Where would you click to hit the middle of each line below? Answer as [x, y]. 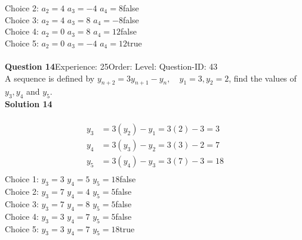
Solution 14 [29, 104]
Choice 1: [22, 179]
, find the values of [263, 78]
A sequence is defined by [50, 78]
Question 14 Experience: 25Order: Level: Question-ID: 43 [111, 66]
